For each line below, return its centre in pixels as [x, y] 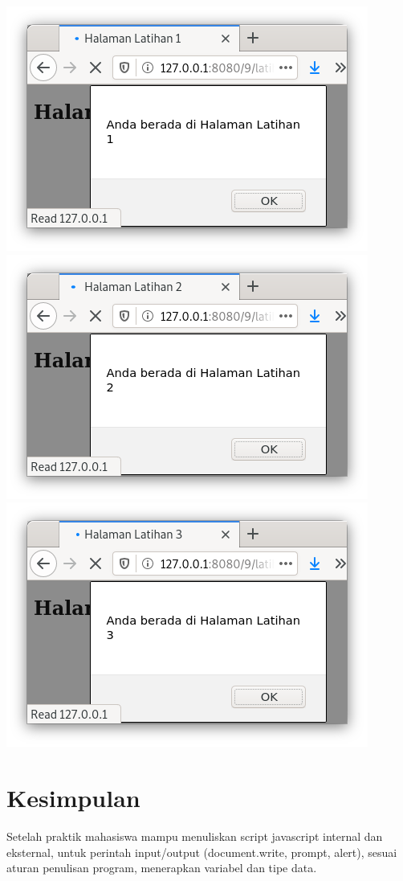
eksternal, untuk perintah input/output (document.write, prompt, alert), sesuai [202, 852]
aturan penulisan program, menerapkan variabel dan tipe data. [162, 868]
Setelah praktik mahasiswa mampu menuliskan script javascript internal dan [195, 836]
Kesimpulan [73, 797]
